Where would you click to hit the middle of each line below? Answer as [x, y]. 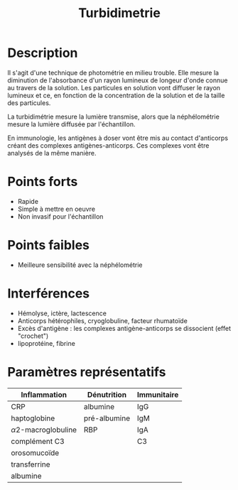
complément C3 [38, 441]
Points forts [43, 182]
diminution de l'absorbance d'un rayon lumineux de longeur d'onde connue [118, 80]
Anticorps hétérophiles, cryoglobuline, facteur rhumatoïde [103, 320]
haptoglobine [33, 418]
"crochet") [33, 336]
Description [43, 53]
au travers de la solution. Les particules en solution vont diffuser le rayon [114, 87]
